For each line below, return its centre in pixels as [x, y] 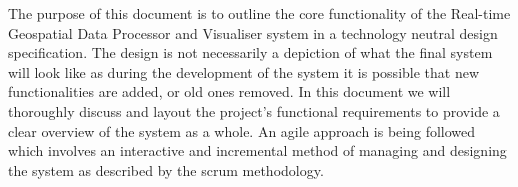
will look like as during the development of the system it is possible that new [244, 71]
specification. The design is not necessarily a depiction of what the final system [250, 52]
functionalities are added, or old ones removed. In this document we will [229, 91]
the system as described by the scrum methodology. [166, 169]
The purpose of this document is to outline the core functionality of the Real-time [259, 13]
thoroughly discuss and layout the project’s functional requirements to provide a [254, 110]
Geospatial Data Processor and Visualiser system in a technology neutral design [253, 32]
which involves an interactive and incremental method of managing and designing [257, 150]
